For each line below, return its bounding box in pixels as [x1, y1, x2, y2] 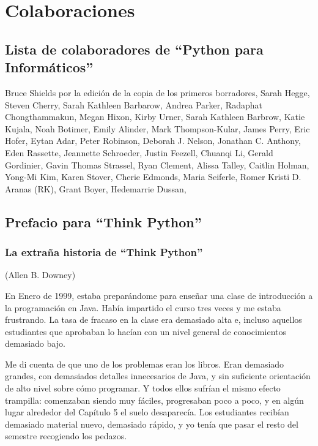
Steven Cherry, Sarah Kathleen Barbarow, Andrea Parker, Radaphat [5, 98, 262, 111]
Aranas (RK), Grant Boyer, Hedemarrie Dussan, [5, 182, 187, 195]
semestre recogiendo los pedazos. [5, 429, 127, 442]
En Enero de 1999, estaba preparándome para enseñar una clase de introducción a [5, 289, 313, 301]
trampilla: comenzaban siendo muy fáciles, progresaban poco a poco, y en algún [5, 393, 304, 406]
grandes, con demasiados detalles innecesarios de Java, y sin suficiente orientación [5, 369, 311, 382]
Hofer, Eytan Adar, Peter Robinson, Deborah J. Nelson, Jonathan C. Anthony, [5, 134, 301, 147]
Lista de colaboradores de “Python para [5, 39, 264, 58]
